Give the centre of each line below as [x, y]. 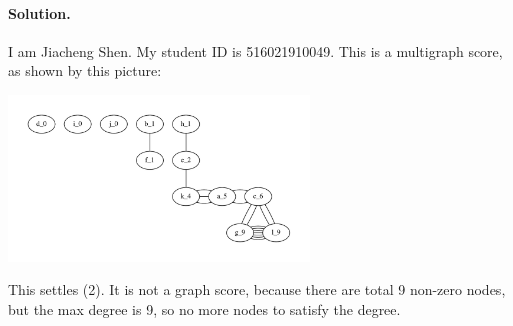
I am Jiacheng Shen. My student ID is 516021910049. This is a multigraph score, [255, 50]
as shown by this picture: [85, 70]
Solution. [39, 12]
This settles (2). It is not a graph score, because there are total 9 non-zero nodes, [257, 289]
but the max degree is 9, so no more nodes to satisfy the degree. [204, 308]
